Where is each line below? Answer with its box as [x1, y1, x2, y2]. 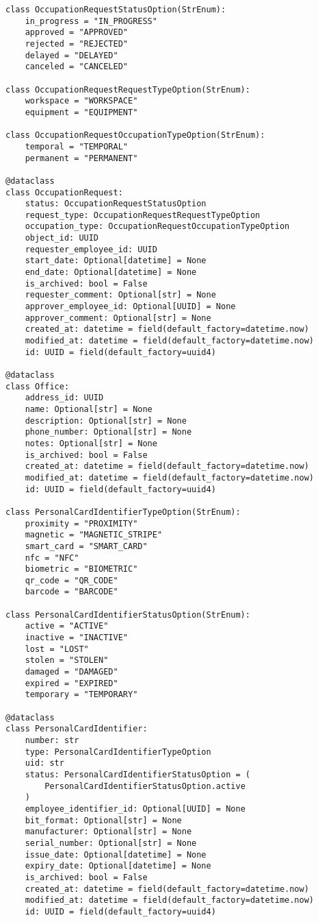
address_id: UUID [25, 393, 104, 403]
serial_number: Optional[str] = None [25, 838, 197, 848]
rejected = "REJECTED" [25, 38, 128, 49]
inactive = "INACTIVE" [25, 633, 128, 643]
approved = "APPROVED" [25, 27, 128, 38]
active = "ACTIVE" [25, 621, 109, 631]
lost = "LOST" [25, 644, 89, 654]
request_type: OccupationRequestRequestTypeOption [25, 210, 261, 220]
